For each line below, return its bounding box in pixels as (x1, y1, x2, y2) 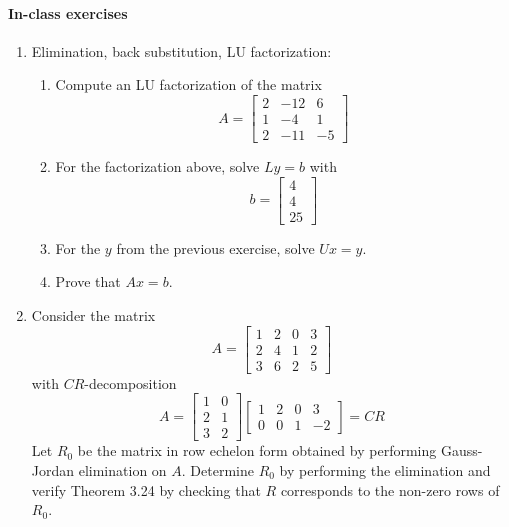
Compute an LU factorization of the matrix (55, 74, 322, 95)
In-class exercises (8, 2, 128, 23)
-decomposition (84, 372, 177, 393)
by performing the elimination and (279, 459, 491, 480)
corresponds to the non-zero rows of (280, 479, 500, 500)
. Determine (181, 459, 254, 480)
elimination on (78, 459, 167, 480)
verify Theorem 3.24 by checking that (31, 479, 261, 500)
